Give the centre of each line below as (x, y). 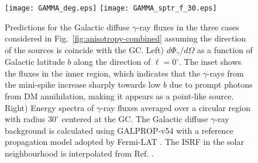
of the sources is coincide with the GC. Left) (84, 49)
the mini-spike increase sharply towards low (83, 84)
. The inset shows (210, 62)
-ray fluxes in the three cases (188, 27)
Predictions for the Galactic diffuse (67, 27)
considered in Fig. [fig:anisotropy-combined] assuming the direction (125, 38)
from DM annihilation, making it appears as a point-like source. (119, 96)
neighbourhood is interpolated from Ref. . (79, 153)
